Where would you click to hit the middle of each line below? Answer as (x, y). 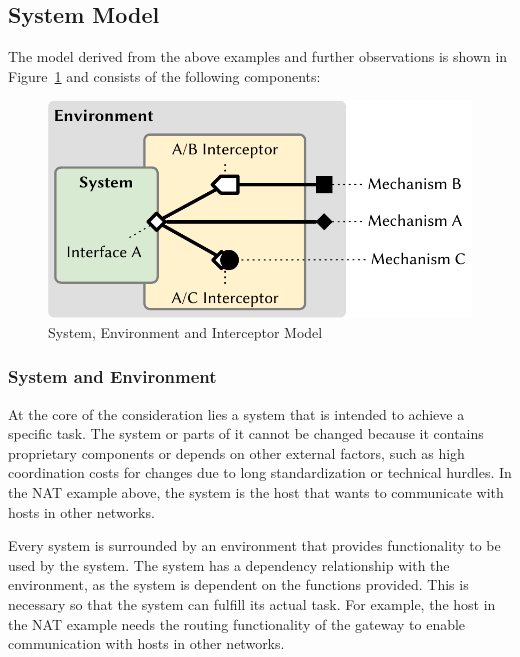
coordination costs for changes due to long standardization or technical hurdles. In (260, 472)
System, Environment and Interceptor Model (185, 331)
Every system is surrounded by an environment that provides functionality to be (254, 545)
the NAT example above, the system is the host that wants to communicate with (256, 492)
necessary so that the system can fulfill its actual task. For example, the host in (252, 603)
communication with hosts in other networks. (146, 643)
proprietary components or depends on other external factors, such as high (236, 452)
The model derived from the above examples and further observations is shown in (258, 56)
